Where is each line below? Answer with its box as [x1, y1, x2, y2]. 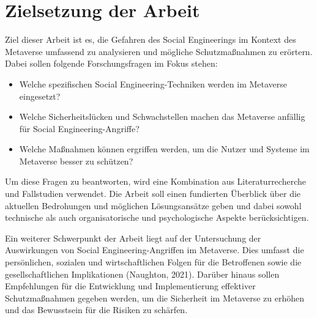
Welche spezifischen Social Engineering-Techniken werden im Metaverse [19, 77, 288, 90]
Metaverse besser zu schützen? [19, 154, 133, 167]
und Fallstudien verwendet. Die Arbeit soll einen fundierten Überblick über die [5, 187, 301, 200]
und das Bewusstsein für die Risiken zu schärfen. [5, 303, 188, 316]
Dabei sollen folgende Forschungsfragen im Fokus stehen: [5, 57, 218, 70]
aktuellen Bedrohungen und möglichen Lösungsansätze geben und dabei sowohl [5, 199, 302, 212]
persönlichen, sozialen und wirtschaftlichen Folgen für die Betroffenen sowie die [5, 256, 302, 268]
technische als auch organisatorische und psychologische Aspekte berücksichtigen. [5, 211, 309, 224]
